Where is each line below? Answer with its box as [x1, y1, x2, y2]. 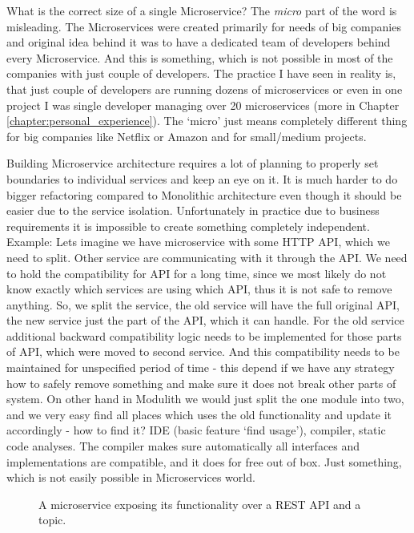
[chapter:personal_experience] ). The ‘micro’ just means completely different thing [6, 112, 408, 129]
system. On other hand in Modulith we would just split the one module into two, [6, 390, 404, 407]
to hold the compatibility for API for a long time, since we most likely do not [6, 264, 387, 281]
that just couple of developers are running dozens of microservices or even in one [6, 80, 403, 97]
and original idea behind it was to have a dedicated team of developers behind [6, 34, 391, 50]
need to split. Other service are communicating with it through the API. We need [6, 248, 408, 265]
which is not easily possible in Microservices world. [6, 469, 255, 486]
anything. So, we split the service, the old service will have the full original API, [6, 296, 400, 313]
